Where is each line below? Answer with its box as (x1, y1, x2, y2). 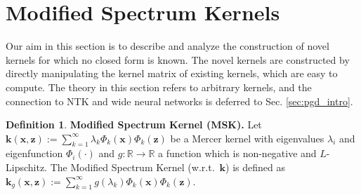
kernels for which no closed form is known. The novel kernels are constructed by (6, 52, 350, 67)
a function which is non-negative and (157, 146, 317, 161)
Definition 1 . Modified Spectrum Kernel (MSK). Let (6, 117, 262, 132)
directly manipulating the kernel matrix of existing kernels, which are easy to (6, 66, 338, 81)
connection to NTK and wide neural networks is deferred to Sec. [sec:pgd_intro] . (6, 93, 353, 108)
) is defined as (225, 160, 285, 175)
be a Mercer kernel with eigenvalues (170, 130, 324, 145)
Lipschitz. (6, 160, 47, 175)
